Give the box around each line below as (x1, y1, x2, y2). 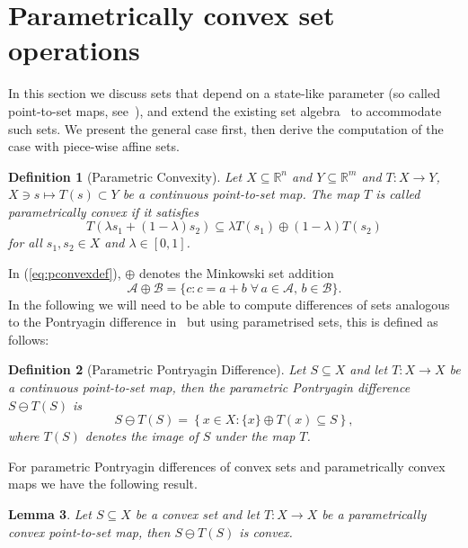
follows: (8, 329, 49, 348)
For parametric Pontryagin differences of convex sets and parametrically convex (8, 456, 446, 475)
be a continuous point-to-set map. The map (122, 184, 360, 203)
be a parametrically (322, 505, 427, 523)
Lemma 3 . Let (8, 505, 92, 523)
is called (375, 184, 420, 203)
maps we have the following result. (8, 474, 198, 493)
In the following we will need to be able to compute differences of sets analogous (8, 294, 450, 313)
